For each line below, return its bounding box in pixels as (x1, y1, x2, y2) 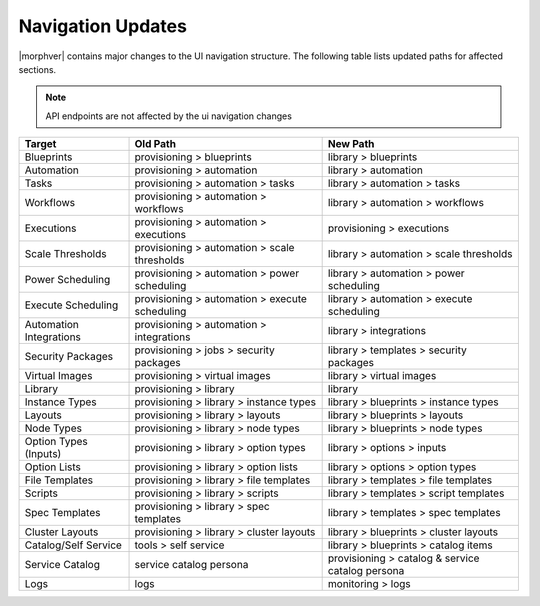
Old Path (134, 137, 177, 151)
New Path (327, 137, 375, 151)
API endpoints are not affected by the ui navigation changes (45, 110, 292, 122)
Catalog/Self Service (24, 538, 122, 552)
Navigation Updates (18, 15, 187, 37)
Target (24, 137, 57, 151)
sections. (18, 63, 57, 75)
